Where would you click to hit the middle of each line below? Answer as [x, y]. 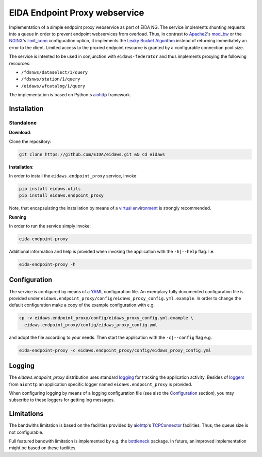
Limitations [26, 414]
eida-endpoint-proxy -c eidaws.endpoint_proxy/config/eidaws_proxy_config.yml [115, 350]
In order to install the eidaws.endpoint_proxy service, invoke [73, 176]
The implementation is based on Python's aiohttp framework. [70, 95]
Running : [18, 217]
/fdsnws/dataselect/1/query [55, 72]
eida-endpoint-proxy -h [48, 264]
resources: [20, 63]
